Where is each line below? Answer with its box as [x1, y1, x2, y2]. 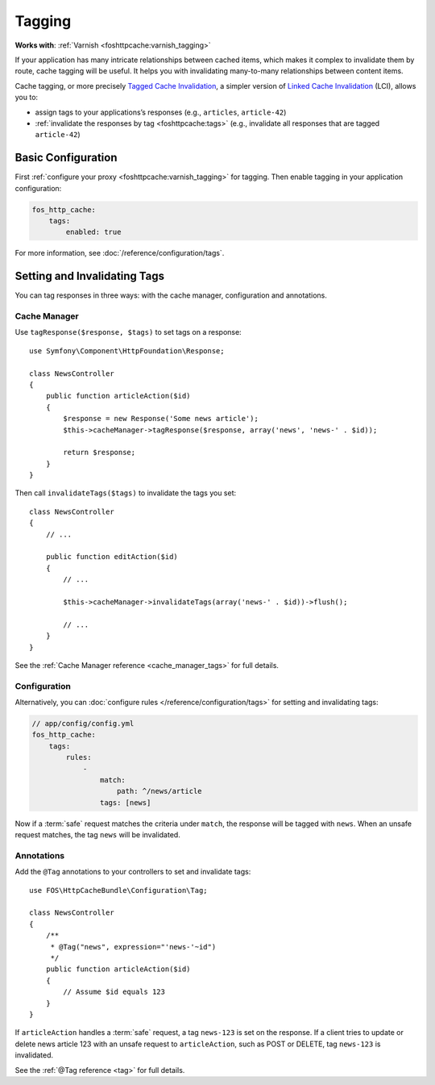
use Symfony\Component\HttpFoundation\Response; [29, 346, 225, 355]
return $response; [63, 448, 136, 457]
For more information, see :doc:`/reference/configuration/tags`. [14, 248, 225, 258]
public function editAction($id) [45, 553, 179, 561]
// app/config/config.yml [31, 719, 135, 728]
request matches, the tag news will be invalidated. [14, 830, 180, 840]
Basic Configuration [14, 151, 118, 165]
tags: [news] [99, 798, 151, 807]
